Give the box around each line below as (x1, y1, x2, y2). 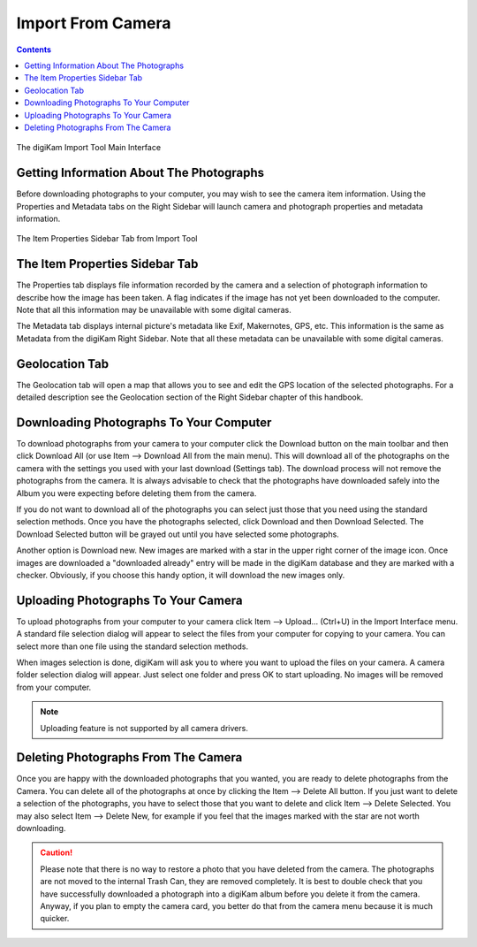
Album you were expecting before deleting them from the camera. (16, 487, 257, 499)
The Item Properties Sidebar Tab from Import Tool (16, 233, 198, 244)
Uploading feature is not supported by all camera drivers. (40, 722, 249, 733)
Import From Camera (16, 13, 171, 33)
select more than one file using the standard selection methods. (16, 641, 249, 652)
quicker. (40, 913, 70, 924)
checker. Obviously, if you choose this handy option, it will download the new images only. (16, 569, 345, 580)
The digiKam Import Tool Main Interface (16, 142, 162, 153)
